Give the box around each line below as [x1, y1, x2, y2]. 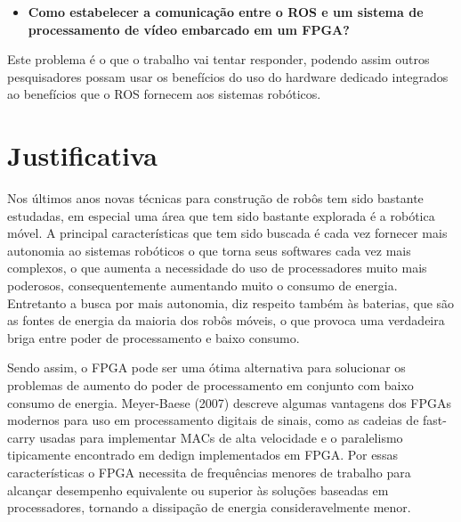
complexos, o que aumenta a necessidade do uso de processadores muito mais [7, 258, 427, 277]
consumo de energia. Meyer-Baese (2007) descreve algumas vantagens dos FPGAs [7, 393, 452, 412]
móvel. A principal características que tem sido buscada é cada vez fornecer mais [7, 224, 448, 242]
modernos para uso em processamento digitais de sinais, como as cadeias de [7, 411, 419, 429]
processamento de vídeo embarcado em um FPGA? [28, 20, 350, 38]
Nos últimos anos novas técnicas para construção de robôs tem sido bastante [7, 189, 424, 208]
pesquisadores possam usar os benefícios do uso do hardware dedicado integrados [7, 67, 449, 86]
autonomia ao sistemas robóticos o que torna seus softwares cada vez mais [7, 241, 411, 259]
